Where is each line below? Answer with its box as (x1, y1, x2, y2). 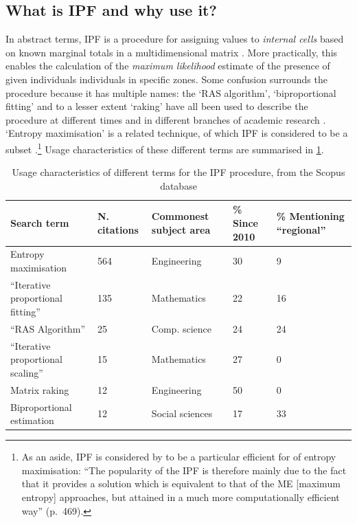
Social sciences (151, 406, 213, 421)
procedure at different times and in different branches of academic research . (5, 112, 326, 126)
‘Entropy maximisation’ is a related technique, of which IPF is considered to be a (5, 126, 348, 140)
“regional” (276, 222, 326, 236)
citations (97, 222, 139, 236)
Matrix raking (10, 382, 69, 397)
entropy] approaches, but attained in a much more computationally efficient (21, 490, 340, 504)
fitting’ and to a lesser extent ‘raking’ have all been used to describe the (5, 99, 308, 113)
